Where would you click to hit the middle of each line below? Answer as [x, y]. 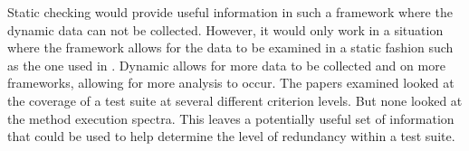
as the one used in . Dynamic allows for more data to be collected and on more [226, 65]
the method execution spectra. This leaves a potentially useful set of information [231, 118]
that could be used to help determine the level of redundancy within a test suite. [231, 136]
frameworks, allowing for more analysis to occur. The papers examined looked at [231, 83]
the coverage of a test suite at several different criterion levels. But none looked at [235, 100]
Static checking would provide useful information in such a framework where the [230, 12]
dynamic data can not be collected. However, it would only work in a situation [225, 29]
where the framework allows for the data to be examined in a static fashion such [230, 47]
